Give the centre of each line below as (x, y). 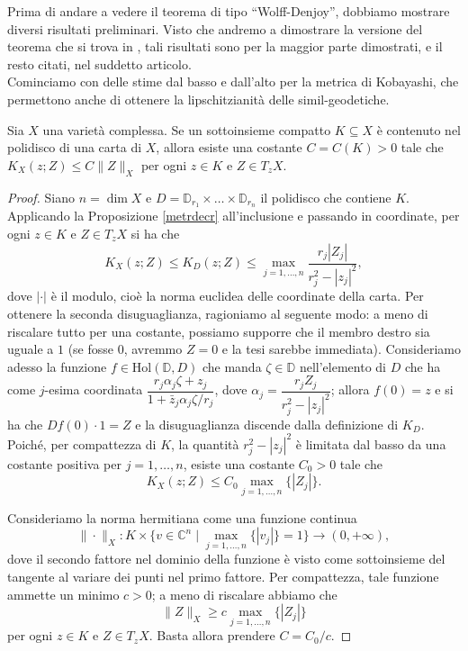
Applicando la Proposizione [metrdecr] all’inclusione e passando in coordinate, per (234, 216)
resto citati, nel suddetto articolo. (99, 63)
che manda (232, 366)
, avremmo (153, 349)
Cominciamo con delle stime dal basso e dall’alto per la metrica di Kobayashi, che (233, 81)
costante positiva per (64, 463)
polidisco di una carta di (75, 147)
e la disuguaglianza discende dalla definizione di (267, 424)
